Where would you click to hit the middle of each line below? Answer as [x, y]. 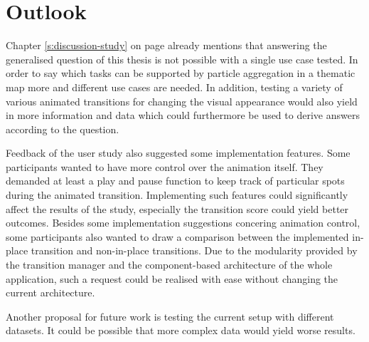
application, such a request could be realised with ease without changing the [172, 278]
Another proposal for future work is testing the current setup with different [170, 316]
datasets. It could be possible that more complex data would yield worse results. [181, 330]
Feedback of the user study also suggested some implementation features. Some [178, 153]
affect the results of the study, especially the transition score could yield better [177, 208]
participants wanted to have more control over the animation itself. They [165, 166]
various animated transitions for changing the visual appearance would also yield [182, 101]
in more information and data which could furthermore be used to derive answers [183, 115]
